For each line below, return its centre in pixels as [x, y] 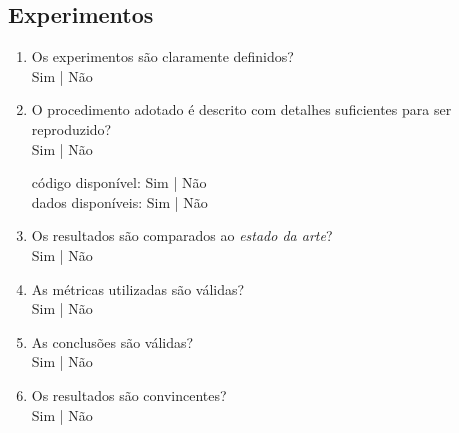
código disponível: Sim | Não [119, 182]
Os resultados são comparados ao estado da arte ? [182, 235]
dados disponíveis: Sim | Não [119, 201]
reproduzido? [71, 128]
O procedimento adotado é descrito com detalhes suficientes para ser [241, 109]
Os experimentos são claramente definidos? [162, 56]
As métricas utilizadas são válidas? [138, 288]
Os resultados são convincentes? [129, 394]
